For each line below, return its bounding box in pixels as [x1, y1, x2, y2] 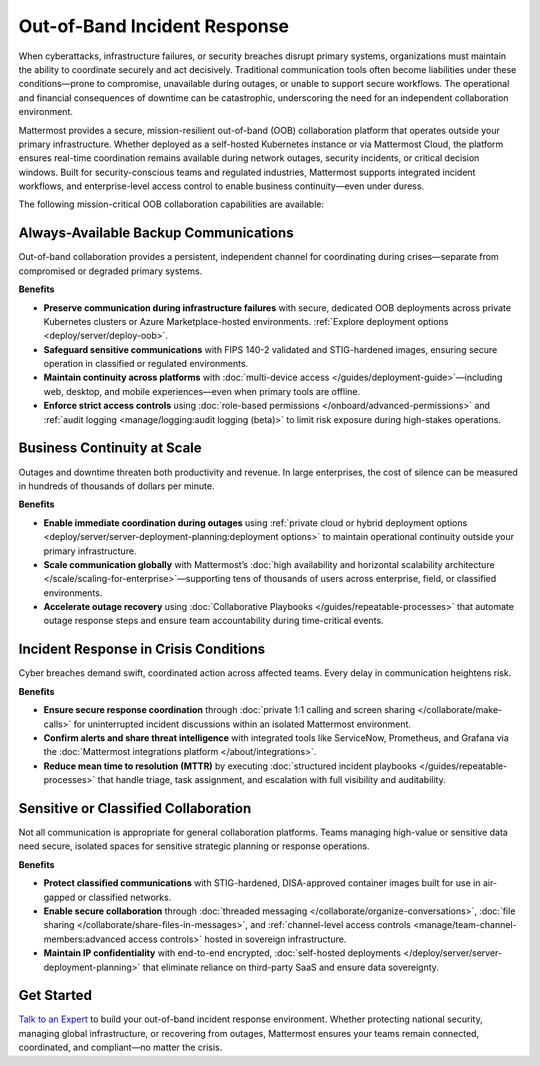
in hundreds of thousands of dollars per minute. [18, 480, 215, 492]
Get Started [18, 987, 92, 1004]
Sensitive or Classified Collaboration [18, 800, 252, 817]
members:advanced [43, 933, 127, 945]
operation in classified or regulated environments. [43, 358, 249, 370]
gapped [43, 891, 76, 903]
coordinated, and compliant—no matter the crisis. [18, 1041, 223, 1054]
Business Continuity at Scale [18, 440, 202, 457]
